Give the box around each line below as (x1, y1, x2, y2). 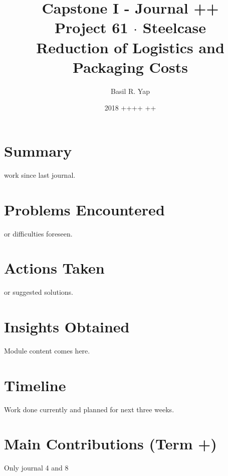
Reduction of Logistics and (36, 37, 224, 57)
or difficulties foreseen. (4, 228, 73, 239)
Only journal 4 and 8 (4, 462, 69, 473)
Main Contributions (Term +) (4, 433, 217, 454)
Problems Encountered (4, 199, 165, 219)
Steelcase (142, 17, 206, 38)
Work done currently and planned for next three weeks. (4, 404, 174, 414)
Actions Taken (4, 258, 105, 278)
